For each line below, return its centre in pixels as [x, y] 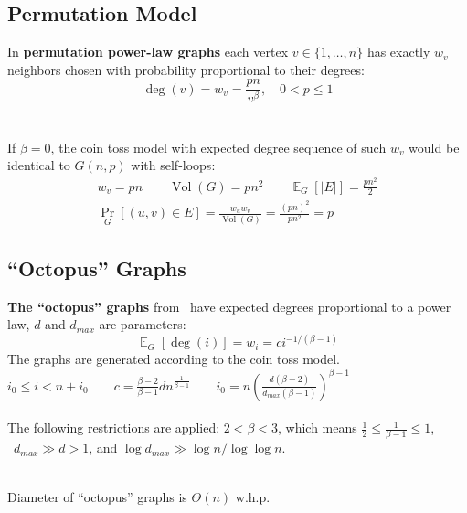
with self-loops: [173, 165]
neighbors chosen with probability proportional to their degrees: [186, 69]
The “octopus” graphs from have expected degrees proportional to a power [229, 306]
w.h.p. [253, 496]
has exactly [398, 52]
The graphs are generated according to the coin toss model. [174, 359]
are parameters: [143, 324]
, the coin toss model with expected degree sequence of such [218, 147]
